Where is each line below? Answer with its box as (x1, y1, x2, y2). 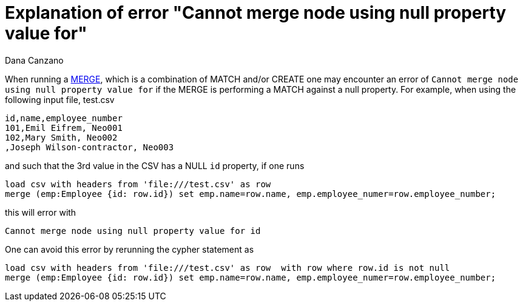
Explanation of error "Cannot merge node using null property (5, 2, 507, 23)
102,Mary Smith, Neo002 (5, 132, 118, 142)
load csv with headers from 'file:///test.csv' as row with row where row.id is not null (5, 262, 450, 273)
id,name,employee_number (5, 113, 123, 123)
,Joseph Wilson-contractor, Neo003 (5, 142, 174, 152)
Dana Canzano (5, 55, 64, 65)
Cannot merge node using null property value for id (5, 225, 261, 236)
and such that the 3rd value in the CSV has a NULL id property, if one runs (5, 160, 305, 171)
